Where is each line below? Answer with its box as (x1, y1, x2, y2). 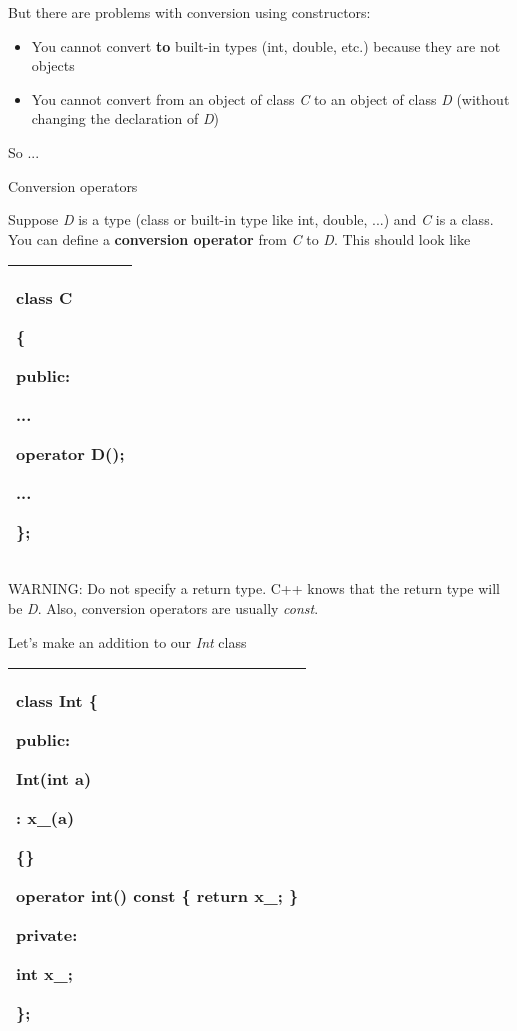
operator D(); (16, 442, 125, 466)
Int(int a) (16, 767, 92, 791)
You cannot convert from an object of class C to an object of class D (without (31, 88, 510, 109)
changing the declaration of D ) (31, 108, 219, 129)
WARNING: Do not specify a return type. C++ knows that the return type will (8, 578, 500, 599)
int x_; (16, 962, 73, 986)
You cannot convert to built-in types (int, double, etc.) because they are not (31, 35, 501, 56)
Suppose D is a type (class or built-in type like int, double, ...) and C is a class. (8, 209, 494, 230)
